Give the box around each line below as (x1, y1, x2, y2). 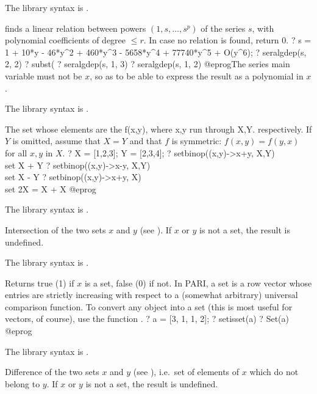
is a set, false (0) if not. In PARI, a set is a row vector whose (84, 276, 312, 289)
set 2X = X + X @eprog (5, 182, 96, 195)
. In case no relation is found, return (143, 34, 279, 46)
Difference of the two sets (5, 365, 99, 378)
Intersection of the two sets (5, 223, 106, 236)
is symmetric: (171, 134, 222, 147)
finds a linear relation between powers (5, 21, 146, 34)
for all (5, 146, 27, 159)
